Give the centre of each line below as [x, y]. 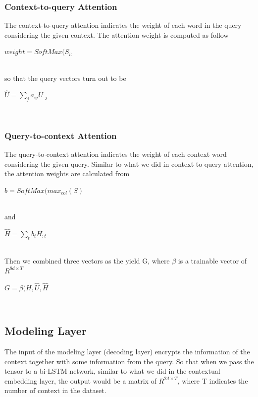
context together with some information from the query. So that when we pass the [129, 361]
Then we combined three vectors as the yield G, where [87, 261]
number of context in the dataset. [55, 390]
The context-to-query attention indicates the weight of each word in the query [123, 25]
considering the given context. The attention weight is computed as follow [117, 34]
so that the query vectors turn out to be [65, 78]
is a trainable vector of [212, 261]
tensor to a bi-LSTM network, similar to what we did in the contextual [112, 371]
